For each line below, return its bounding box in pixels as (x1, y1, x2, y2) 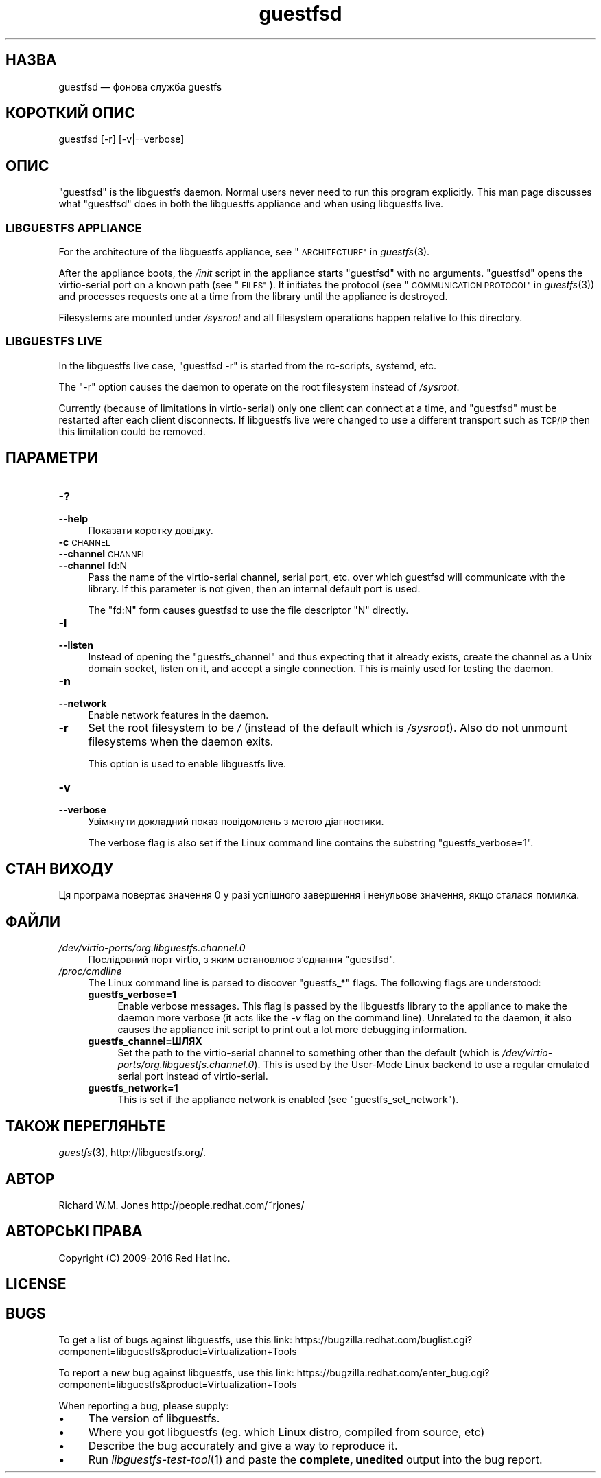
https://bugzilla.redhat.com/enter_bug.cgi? (296, 1367, 490, 1379)
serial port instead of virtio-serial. (117, 1070, 268, 1083)
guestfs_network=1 (88, 1082, 178, 1094)
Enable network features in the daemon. (88, 708, 269, 721)
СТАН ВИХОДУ (5, 860, 114, 878)
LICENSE (5, 1275, 67, 1293)
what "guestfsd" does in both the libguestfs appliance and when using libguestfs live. (58, 198, 444, 210)
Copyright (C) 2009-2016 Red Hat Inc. (58, 1251, 231, 1264)
